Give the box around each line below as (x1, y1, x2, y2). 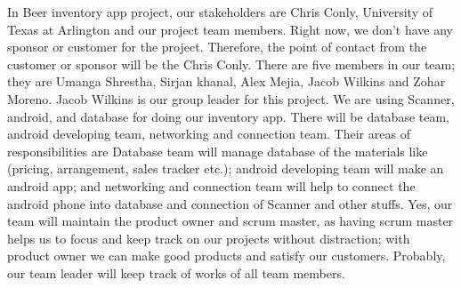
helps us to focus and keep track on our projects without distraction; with (7, 228, 410, 247)
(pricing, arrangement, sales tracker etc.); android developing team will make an (7, 159, 444, 178)
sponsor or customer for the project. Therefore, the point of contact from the (7, 37, 427, 56)
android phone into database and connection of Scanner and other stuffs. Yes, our (7, 194, 453, 212)
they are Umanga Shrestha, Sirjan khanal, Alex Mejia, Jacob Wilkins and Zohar (7, 72, 446, 91)
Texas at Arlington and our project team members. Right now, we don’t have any (7, 20, 453, 38)
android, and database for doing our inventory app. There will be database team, (7, 107, 450, 125)
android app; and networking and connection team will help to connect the (7, 176, 416, 195)
